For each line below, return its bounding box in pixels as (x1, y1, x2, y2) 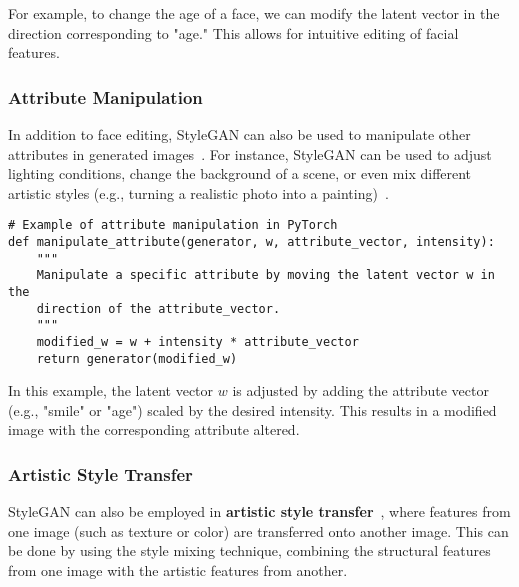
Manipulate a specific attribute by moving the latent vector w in (36, 268, 495, 283)
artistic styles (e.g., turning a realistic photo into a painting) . (8, 182, 389, 203)
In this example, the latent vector (8, 380, 214, 401)
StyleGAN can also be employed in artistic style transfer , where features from (8, 501, 511, 522)
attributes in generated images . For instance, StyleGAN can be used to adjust (8, 143, 492, 164)
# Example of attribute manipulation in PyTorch (8, 218, 338, 233)
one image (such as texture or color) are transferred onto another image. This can (8, 520, 509, 541)
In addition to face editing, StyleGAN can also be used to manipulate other (8, 124, 471, 144)
